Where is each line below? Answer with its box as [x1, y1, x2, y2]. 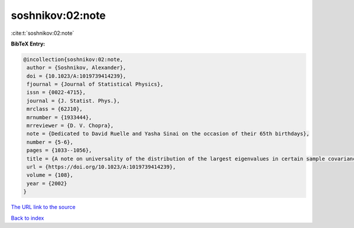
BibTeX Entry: [11, 40, 45, 47]
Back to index [11, 214, 44, 222]
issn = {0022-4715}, [27, 89, 86, 96]
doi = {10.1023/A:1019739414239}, [27, 73, 126, 79]
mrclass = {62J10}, [27, 106, 83, 112]
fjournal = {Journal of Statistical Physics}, [27, 81, 163, 88]
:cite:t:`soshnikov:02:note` [11, 30, 74, 37]
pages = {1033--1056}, [27, 147, 93, 154]
